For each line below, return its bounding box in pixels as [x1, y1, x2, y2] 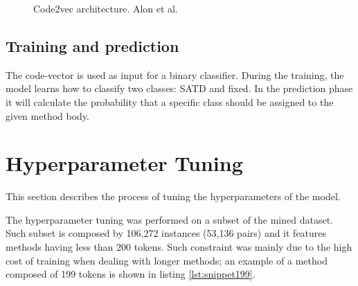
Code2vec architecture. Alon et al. [33, 1, 178, 15]
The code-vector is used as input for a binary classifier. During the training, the [6, 67, 344, 82]
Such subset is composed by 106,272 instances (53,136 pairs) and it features [6, 226, 327, 240]
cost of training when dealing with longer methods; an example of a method [6, 253, 328, 267]
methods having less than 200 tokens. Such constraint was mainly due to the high [6, 240, 352, 254]
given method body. [6, 108, 89, 123]
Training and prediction [6, 35, 179, 56]
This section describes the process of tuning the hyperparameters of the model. [6, 189, 341, 204]
